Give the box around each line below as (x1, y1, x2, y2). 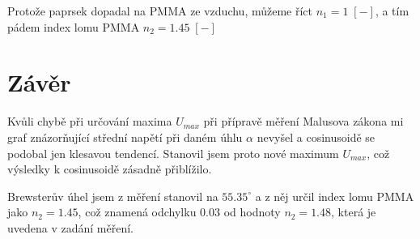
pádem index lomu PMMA (7, 18, 140, 35)
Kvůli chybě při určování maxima (7, 113, 172, 130)
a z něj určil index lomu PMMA (255, 187, 414, 204)
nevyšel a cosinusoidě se (257, 128, 375, 145)
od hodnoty (223, 203, 281, 220)
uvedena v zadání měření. (7, 219, 134, 236)
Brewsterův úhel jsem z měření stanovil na (7, 187, 218, 204)
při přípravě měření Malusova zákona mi (203, 113, 404, 130)
